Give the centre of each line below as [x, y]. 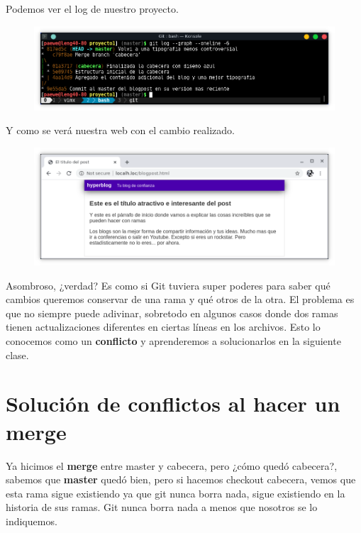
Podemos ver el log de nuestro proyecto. [92, 9]
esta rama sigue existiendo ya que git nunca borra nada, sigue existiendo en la [176, 493]
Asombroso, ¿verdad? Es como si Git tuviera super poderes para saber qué [168, 285]
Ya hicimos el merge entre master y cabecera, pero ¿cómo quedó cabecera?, [172, 465]
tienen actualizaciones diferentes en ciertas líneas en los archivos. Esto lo [163, 327]
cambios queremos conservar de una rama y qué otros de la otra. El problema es [180, 299]
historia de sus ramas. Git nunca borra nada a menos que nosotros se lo [162, 507]
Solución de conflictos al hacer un [173, 403]
